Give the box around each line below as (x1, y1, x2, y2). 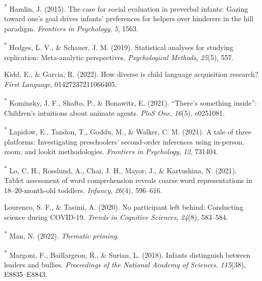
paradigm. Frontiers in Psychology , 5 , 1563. (4, 23, 138, 33)
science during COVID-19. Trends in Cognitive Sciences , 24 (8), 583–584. (4, 211, 228, 222)
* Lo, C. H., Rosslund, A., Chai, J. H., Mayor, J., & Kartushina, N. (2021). (4, 163, 237, 175)
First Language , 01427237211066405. (4, 78, 117, 89)
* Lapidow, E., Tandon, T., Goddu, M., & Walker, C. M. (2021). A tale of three (4, 125, 251, 136)
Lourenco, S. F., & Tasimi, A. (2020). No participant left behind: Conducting (4, 202, 243, 212)
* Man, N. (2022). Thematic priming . (4, 229, 119, 241)
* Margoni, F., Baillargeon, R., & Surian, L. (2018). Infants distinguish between (4, 248, 251, 260)
